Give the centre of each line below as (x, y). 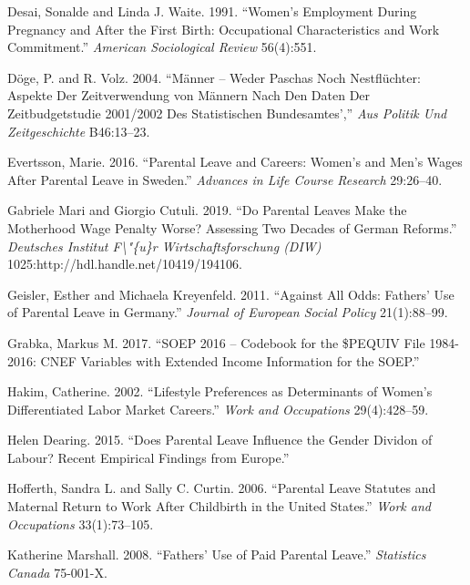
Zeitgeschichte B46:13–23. (79, 131)
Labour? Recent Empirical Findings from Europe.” (148, 457)
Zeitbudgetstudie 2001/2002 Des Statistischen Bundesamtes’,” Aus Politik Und (227, 113)
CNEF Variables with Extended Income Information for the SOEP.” (230, 360)
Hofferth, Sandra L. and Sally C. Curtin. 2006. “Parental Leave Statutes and (222, 488)
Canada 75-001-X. (57, 572)
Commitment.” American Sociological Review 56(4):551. (162, 47)
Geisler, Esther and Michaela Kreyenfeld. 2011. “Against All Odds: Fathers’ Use (231, 294)
